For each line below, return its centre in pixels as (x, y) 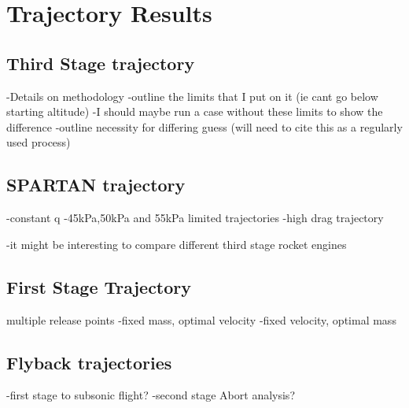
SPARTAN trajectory (96, 185)
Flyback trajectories (89, 362)
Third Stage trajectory (101, 63)
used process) (39, 142)
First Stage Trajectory (99, 286)
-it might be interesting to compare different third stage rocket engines (177, 244)
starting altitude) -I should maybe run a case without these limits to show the (195, 111)
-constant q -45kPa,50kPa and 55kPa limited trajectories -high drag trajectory (195, 218)
